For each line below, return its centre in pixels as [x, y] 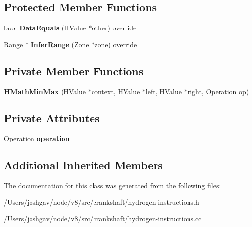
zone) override [116, 44]
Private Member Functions [74, 71]
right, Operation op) [218, 91]
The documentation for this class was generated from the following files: [112, 185]
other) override [114, 28]
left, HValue [163, 91]
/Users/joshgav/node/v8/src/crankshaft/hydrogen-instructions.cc [103, 218]
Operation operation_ [40, 138]
